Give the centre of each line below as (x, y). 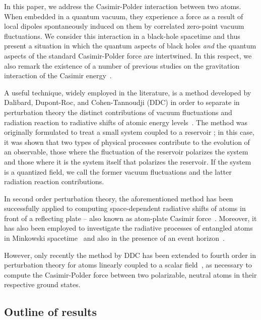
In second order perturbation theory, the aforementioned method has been (119, 198)
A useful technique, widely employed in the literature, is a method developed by (128, 92)
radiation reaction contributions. (54, 181)
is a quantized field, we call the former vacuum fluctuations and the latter (118, 171)
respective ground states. (42, 284)
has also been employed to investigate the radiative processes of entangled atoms (128, 228)
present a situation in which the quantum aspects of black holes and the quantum (130, 46)
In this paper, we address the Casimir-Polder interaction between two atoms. (123, 6)
